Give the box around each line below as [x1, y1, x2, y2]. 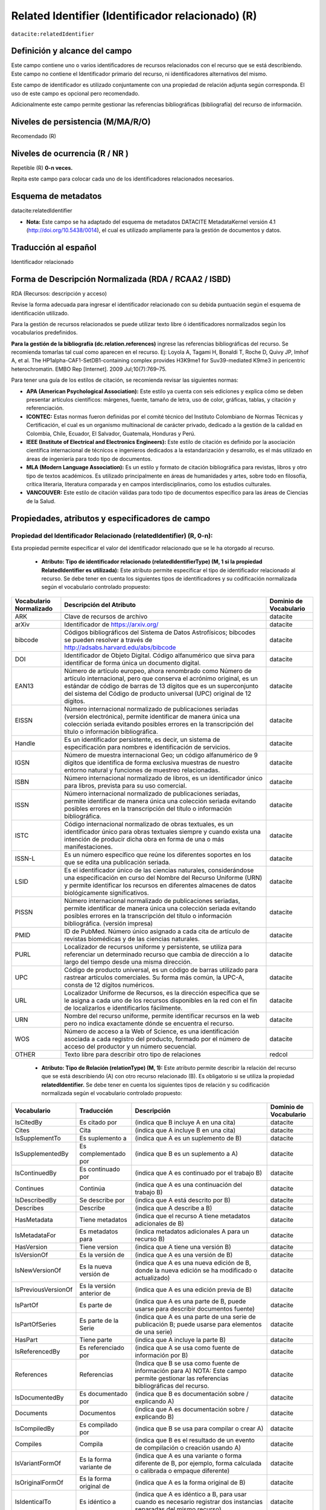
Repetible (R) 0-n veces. [11, 164, 73, 172]
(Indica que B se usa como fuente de [135, 1359, 240, 1367]
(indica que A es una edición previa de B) [135, 1285, 252, 1294]
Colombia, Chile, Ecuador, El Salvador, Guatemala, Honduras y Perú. [26, 429, 196, 437]
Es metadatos [79, 1227, 118, 1236]
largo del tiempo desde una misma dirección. [64, 957, 193, 966]
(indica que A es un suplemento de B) [135, 1134, 242, 1143]
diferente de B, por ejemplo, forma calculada [135, 1459, 262, 1468]
